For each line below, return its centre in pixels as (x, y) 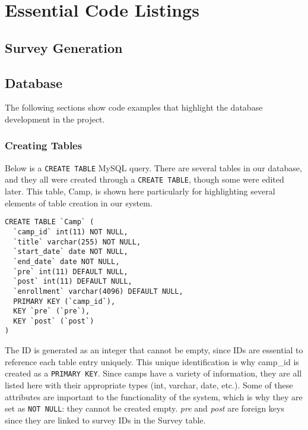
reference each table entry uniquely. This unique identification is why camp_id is (152, 361)
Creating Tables (44, 145)
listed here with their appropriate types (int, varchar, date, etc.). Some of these (149, 385)
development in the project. (55, 119)
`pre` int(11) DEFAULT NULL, (71, 272)
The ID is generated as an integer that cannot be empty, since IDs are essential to (154, 350)
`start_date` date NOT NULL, (71, 252)
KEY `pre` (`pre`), (52, 311)
